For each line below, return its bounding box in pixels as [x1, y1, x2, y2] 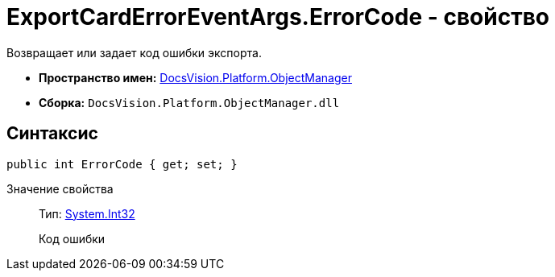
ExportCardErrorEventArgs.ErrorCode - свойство [6, 3, 549, 31]
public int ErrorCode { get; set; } [6, 157, 238, 171]
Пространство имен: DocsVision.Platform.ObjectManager [39, 70, 352, 85]
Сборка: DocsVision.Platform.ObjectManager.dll [39, 95, 340, 110]
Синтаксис [6, 123, 98, 144]
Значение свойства [6, 181, 114, 196]
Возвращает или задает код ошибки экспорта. [6, 45, 262, 60]
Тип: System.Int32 [39, 206, 135, 221]
